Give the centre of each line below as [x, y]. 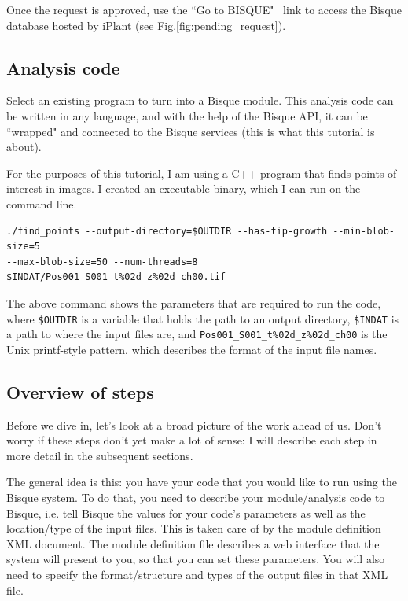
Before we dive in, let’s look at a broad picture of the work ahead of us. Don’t [194, 424]
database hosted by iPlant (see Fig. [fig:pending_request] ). [146, 25]
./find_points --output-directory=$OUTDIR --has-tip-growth [167, 231]
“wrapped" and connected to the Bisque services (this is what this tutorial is [191, 131]
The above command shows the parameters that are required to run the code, [194, 302]
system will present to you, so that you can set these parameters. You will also [196, 559]
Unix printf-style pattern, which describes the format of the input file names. [192, 349]
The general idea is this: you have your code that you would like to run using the [202, 482]
